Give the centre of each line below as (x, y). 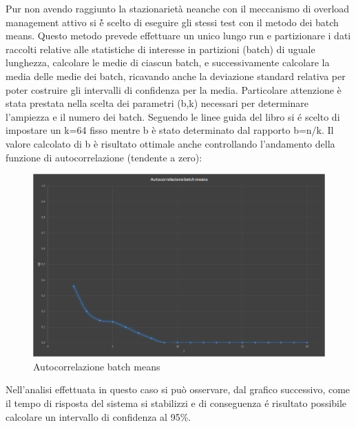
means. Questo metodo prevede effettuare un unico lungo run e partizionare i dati (178, 36)
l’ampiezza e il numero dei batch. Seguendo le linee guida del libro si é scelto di (173, 116)
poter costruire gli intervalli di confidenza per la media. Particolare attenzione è (174, 89)
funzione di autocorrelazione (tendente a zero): (104, 157)
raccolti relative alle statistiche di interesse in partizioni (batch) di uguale (160, 49)
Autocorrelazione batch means (97, 366)
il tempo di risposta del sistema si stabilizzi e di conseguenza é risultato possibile (176, 403)
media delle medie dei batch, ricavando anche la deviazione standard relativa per (176, 76)
